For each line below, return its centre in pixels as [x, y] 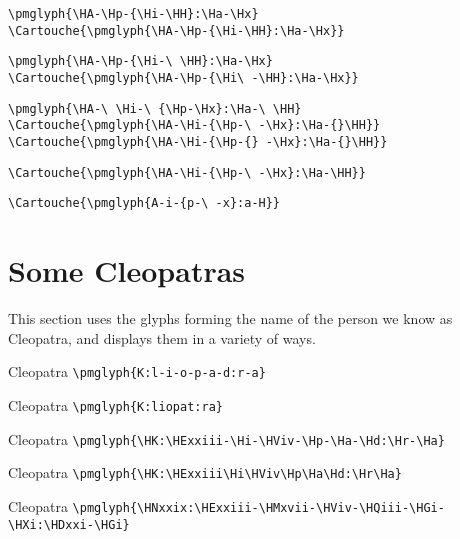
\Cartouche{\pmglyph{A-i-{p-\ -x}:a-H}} [144, 203]
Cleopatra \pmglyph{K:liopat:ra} [115, 404]
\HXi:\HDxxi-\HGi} [69, 524]
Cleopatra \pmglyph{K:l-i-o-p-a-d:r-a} [137, 371]
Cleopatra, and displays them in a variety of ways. [162, 337]
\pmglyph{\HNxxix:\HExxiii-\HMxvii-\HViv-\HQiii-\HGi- [258, 507]
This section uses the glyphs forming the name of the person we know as [230, 318]
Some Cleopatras [127, 270]
